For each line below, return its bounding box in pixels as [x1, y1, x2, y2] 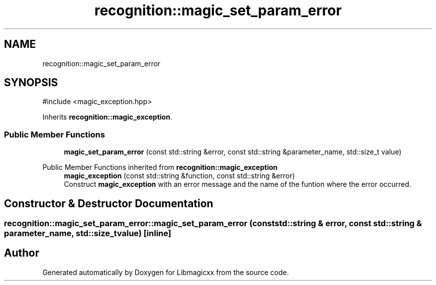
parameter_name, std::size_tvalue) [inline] [4, 228, 171, 239]
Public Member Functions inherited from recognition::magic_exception [42, 163, 278, 172]
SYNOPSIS [4, 76, 58, 89]
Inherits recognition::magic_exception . [42, 113, 172, 122]
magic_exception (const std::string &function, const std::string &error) [64, 171, 295, 180]
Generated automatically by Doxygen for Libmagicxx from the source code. [42, 268, 289, 277]
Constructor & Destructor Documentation [4, 197, 214, 210]
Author [4, 247, 39, 260]
